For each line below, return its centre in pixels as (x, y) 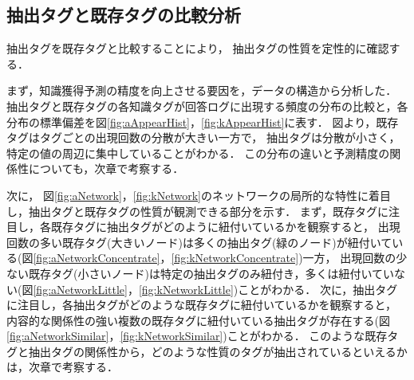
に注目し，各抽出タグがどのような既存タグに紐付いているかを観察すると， (202, 305)
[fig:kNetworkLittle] (186, 289)
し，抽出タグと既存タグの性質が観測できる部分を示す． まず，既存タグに (198, 211)
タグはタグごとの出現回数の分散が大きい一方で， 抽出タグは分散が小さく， (203, 137)
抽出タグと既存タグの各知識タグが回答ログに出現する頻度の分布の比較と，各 (207, 106)
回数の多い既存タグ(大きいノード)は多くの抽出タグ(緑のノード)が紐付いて (199, 242)
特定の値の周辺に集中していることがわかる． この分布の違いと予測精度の (198, 153)
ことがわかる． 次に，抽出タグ (318, 289)
